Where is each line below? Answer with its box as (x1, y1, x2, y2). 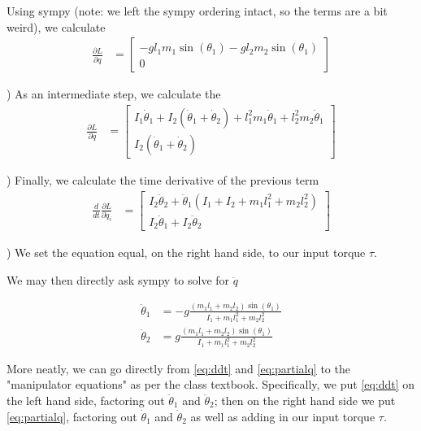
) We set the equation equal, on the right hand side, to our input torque (7, 244, 366, 261)
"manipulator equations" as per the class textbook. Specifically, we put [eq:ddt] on (7, 376, 415, 393)
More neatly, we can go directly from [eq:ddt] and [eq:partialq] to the (7, 359, 350, 377)
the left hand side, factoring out (7, 392, 165, 409)
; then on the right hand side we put (214, 392, 396, 409)
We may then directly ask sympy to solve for (7, 271, 230, 288)
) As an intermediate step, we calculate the (7, 85, 221, 102)
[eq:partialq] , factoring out (7, 407, 137, 424)
